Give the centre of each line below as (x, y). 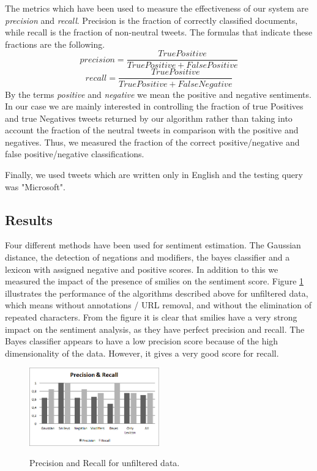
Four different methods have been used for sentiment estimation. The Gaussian (153, 245)
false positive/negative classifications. (75, 154)
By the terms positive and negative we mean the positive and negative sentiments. (158, 94)
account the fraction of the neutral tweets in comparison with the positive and (152, 130)
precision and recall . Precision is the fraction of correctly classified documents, (151, 20)
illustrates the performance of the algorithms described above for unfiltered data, (157, 293)
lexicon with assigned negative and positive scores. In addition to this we (142, 269)
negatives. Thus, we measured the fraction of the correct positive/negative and (152, 142)
